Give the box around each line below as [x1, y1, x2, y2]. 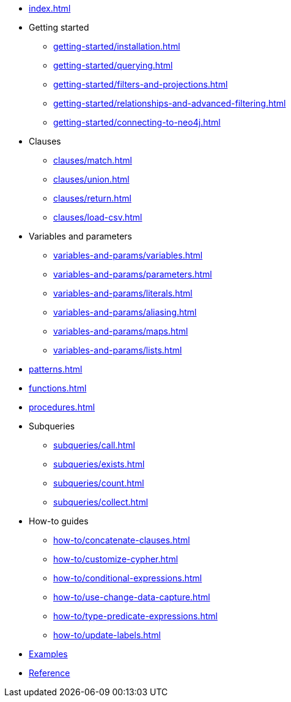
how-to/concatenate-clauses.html [53, 535, 190, 545]
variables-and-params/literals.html [53, 288, 193, 298]
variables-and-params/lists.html [53, 345, 182, 355]
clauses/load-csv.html [53, 212, 142, 222]
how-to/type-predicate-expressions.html [53, 611, 218, 621]
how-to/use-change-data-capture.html [53, 592, 210, 602]
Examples [29, 649, 68, 659]
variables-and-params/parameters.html [53, 269, 212, 279]
